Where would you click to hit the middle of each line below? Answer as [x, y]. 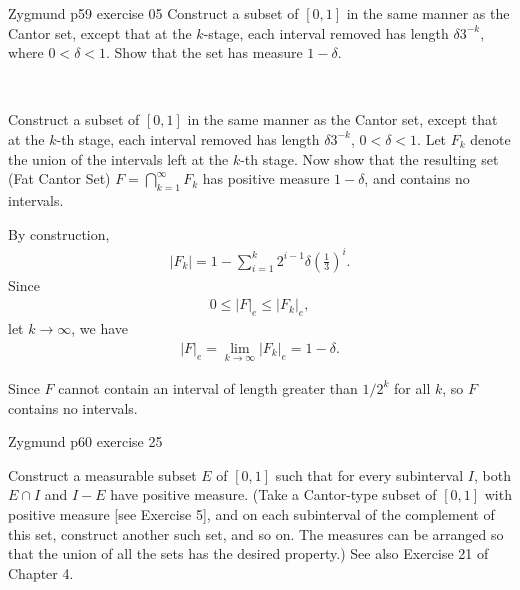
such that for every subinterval [369, 474]
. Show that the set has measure [204, 52]
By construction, [59, 233]
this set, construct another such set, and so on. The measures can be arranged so [256, 533]
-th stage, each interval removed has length [188, 138]
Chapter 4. [41, 572]
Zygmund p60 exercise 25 [85, 441]
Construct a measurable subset [102, 474]
